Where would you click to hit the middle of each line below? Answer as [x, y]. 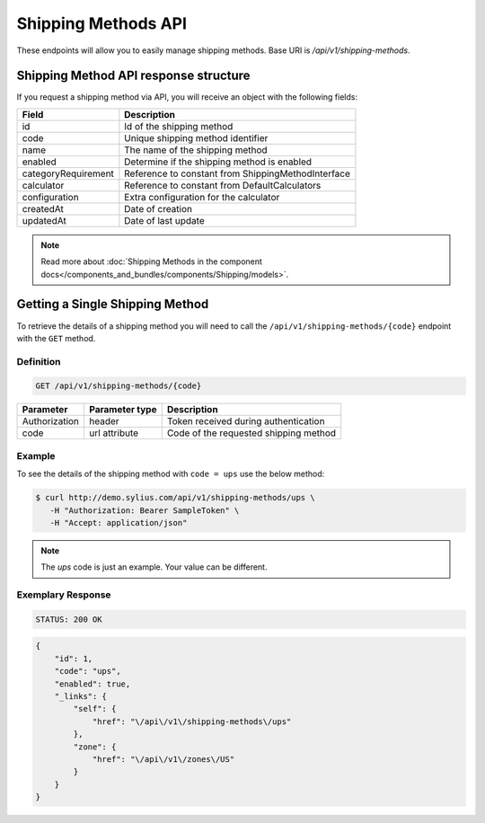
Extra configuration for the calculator [202, 197]
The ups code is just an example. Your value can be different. [154, 567]
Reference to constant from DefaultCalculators [223, 185]
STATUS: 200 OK [69, 619]
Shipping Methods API [102, 23]
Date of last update [165, 220]
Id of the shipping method [179, 126]
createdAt [43, 208]
